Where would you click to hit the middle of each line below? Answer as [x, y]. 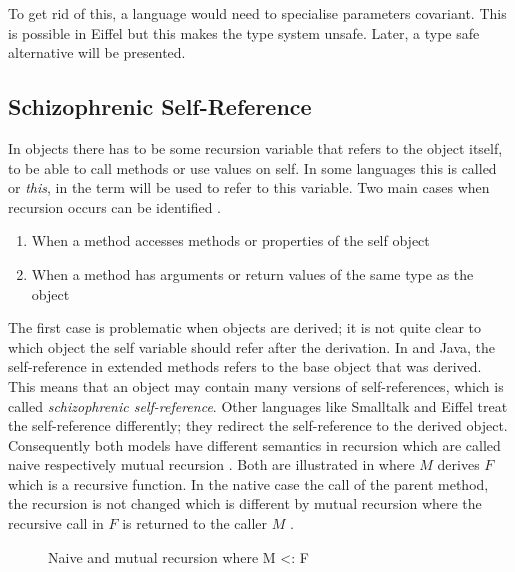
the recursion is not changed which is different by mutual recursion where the [245, 503]
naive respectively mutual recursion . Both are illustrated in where [211, 464]
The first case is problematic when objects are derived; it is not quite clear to [245, 327]
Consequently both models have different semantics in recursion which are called [254, 444]
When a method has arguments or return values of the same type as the [252, 273]
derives [458, 464]
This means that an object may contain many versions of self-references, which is [256, 385]
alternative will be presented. [97, 52]
